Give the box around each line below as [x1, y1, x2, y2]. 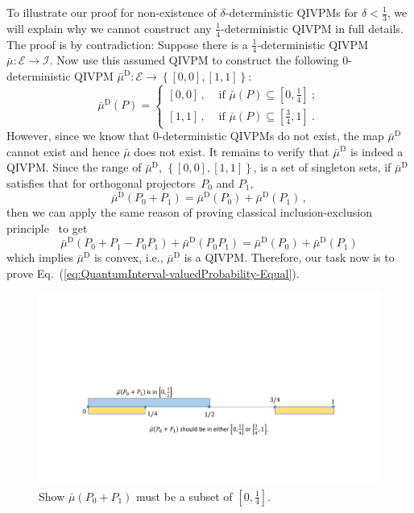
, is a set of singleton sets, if [253, 159, 391, 176]
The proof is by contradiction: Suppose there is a [6, 35, 248, 52]
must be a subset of [136, 487, 233, 504]
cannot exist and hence [6, 143, 120, 159]
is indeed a [350, 143, 404, 159]
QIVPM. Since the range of [6, 159, 142, 176]
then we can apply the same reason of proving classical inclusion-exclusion [6, 204, 372, 221]
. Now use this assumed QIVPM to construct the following [49, 52, 339, 68]
